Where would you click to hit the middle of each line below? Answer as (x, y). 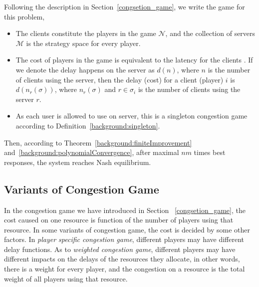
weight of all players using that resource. (66, 278)
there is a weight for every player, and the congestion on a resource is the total (125, 269)
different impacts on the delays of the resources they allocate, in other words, (122, 259)
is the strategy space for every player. (83, 43)
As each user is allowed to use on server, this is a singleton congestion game (131, 116)
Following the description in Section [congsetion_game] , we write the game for (125, 6)
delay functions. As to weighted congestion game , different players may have (120, 249)
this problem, (24, 16)
